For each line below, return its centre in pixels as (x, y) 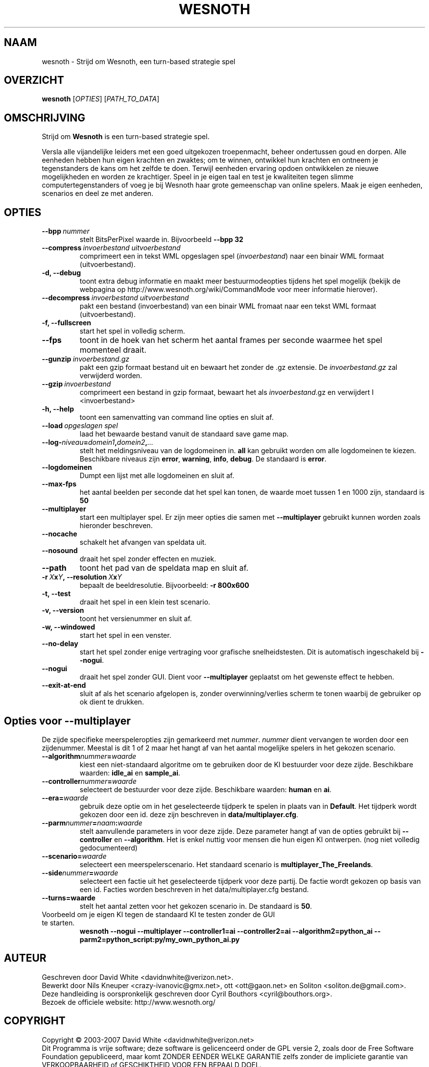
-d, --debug (61, 273)
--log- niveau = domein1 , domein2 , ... (98, 442)
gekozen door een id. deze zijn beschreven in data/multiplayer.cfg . (189, 814)
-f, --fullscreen (67, 323)
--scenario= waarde (74, 856)
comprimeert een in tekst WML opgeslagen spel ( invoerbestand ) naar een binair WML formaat (232, 256)
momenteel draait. (113, 350)
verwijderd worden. (111, 376)
